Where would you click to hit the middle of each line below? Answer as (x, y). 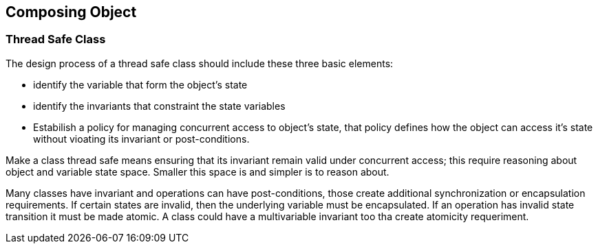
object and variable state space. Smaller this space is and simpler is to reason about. (197, 171)
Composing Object (71, 12)
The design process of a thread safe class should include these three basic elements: (200, 63)
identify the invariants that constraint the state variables (159, 106)
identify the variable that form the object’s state (140, 84)
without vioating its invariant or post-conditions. (141, 139)
